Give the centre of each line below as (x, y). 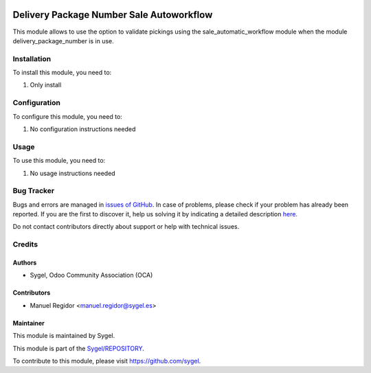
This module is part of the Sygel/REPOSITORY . (78, 348)
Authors (25, 262)
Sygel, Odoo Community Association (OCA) (91, 275)
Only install (46, 85)
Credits (25, 245)
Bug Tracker (34, 191)
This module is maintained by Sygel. (64, 336)
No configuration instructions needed (83, 129)
